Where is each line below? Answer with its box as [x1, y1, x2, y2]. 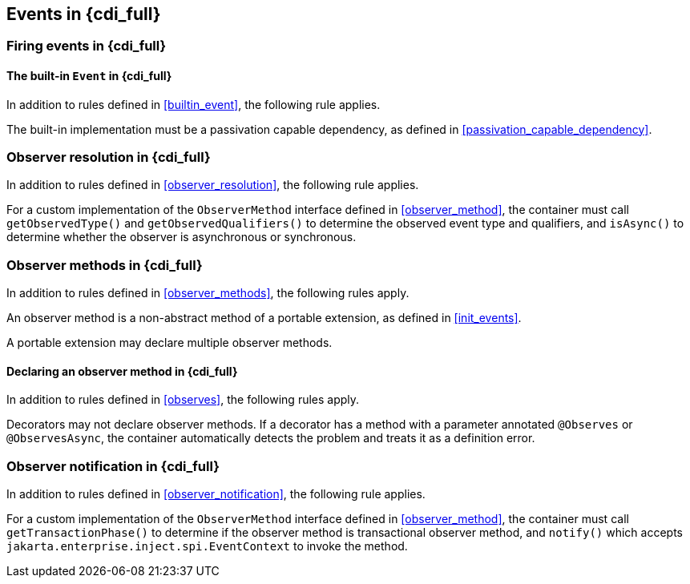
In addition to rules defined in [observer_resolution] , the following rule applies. [6, 178, 419, 192]
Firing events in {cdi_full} [6, 38, 167, 54]
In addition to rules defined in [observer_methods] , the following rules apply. [6, 286, 410, 300]
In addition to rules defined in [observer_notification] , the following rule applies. [6, 487, 426, 501]
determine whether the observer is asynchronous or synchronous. [6, 230, 357, 244]
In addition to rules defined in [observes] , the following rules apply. [6, 393, 360, 407]
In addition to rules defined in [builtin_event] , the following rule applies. [6, 97, 381, 111]
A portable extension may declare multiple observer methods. [6, 336, 333, 350]
